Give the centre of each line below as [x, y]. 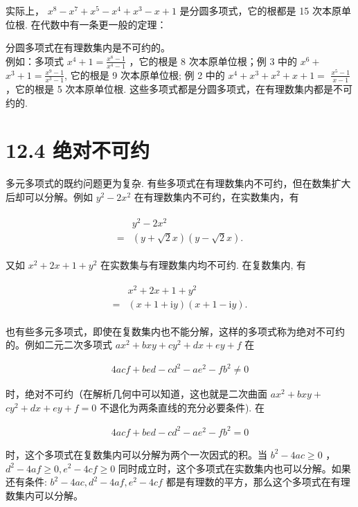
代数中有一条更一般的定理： [104, 24]
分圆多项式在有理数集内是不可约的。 [88, 47]
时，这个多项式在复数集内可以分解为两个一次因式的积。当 [136, 454]
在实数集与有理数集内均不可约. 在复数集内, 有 [203, 264]
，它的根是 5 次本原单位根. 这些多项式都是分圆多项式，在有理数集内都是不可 [179, 89]
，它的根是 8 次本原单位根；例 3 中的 [213, 61]
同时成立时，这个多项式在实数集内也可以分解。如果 [234, 468]
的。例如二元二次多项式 [59, 345]
